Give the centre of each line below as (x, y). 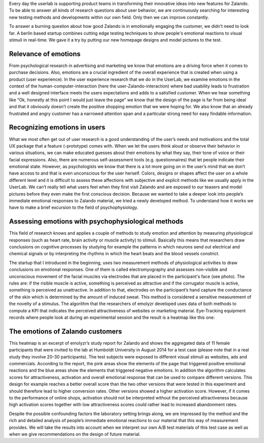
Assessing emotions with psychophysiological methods (96, 222)
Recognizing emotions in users (57, 127)
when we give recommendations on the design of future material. (75, 434)
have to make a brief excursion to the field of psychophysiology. (74, 207)
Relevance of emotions (45, 54)
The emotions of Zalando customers (66, 331)
